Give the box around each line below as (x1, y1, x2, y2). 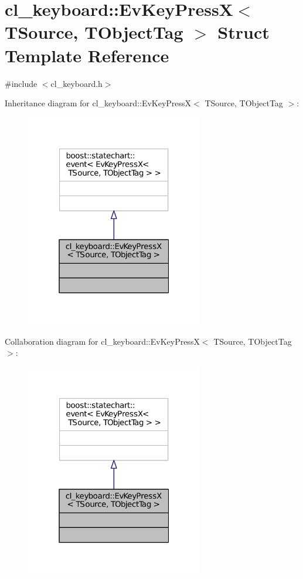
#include (5, 77, 38, 89)
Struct (217, 20, 270, 44)
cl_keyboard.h (50, 77, 103, 89)
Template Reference (5, 43, 169, 67)
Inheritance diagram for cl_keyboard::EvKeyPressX (5, 97, 192, 109)
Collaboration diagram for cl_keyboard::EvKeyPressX (5, 335, 200, 347)
